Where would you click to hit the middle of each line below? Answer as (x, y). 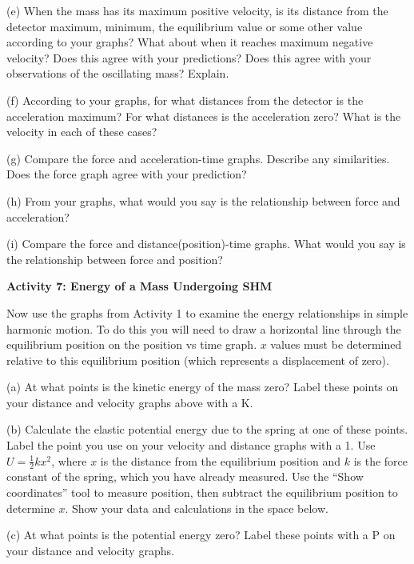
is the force (381, 460)
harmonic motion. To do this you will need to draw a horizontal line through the (204, 328)
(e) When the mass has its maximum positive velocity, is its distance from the (197, 10)
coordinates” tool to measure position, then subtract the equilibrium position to (202, 492)
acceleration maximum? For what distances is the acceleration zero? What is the (204, 116)
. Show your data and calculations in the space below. (197, 508)
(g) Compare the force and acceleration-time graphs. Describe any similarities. (198, 158)
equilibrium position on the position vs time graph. (132, 344)
